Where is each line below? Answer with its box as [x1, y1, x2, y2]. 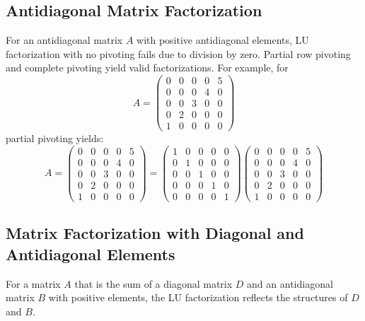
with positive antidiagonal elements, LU [137, 33, 309, 47]
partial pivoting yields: [6, 131, 104, 146]
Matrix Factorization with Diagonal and [6, 222, 304, 244]
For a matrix [6, 276, 61, 291]
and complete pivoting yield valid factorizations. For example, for [6, 60, 289, 75]
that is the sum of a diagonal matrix [74, 276, 233, 291]
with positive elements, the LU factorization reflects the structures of [48, 290, 348, 305]
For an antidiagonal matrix [6, 33, 123, 47]
